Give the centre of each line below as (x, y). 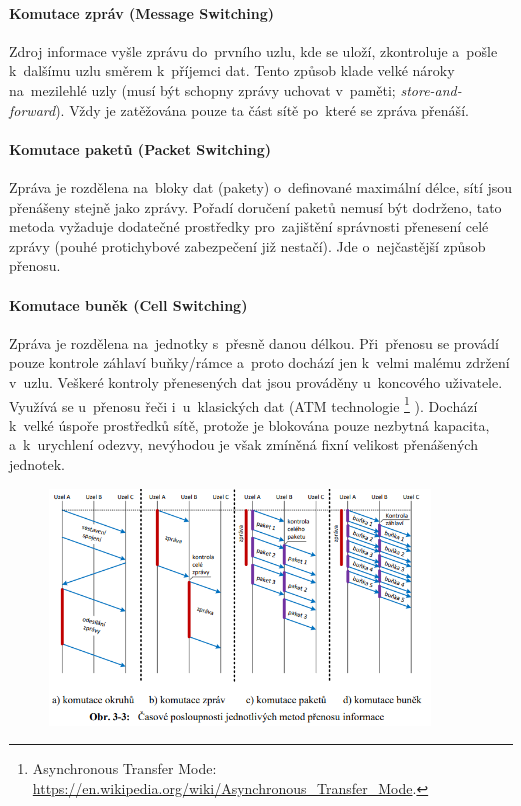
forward (32, 109)
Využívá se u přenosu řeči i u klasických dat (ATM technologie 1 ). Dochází (243, 404)
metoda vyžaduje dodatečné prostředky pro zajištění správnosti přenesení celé (249, 226)
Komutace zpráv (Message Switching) (142, 12)
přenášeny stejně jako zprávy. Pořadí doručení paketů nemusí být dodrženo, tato (255, 206)
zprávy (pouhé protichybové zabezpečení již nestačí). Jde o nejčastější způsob (247, 245)
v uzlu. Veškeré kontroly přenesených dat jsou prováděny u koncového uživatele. (256, 381)
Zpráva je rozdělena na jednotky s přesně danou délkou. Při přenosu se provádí (254, 342)
